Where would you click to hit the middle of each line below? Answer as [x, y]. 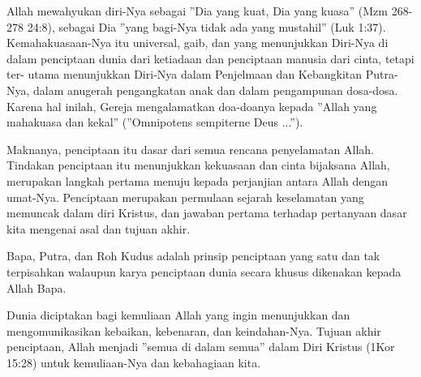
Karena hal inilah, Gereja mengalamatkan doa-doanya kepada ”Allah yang [192, 106]
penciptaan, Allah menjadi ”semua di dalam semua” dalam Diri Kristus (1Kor [201, 347]
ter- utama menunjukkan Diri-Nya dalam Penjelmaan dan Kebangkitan [185, 74]
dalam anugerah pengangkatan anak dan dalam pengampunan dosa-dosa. [216, 90]
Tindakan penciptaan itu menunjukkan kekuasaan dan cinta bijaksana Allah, [198, 165]
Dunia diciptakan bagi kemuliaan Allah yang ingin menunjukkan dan [178, 315]
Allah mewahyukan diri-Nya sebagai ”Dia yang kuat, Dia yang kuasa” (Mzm [197, 11]
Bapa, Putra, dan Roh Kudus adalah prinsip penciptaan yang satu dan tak [193, 256]
